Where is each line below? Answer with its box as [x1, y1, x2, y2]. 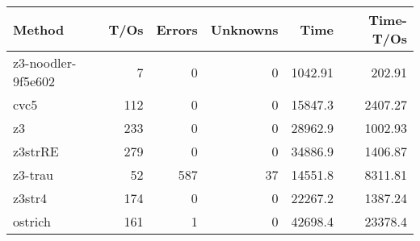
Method [13, 19, 65, 39]
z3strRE [13, 142, 59, 160]
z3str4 [13, 189, 47, 207]
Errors [156, 19, 198, 39]
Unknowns [210, 19, 279, 39]
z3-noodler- [13, 53, 77, 72]
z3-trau [13, 165, 53, 184]
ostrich [13, 212, 51, 231]
